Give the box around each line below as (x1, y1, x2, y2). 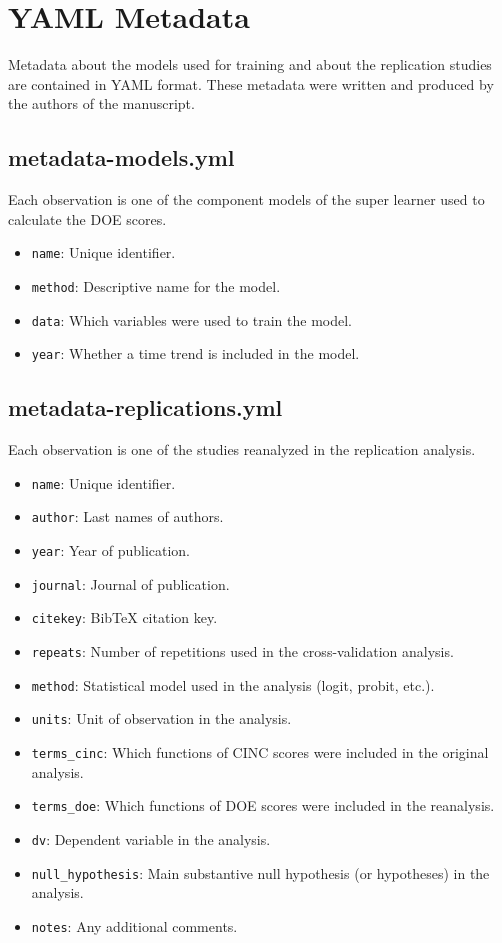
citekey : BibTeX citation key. (31, 607, 218, 628)
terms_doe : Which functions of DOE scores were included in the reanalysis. (31, 795, 495, 816)
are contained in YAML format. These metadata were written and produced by (8, 73, 494, 94)
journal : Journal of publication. (31, 573, 230, 594)
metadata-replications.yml (8, 392, 283, 423)
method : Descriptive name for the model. (31, 275, 281, 296)
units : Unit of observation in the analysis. (31, 708, 292, 729)
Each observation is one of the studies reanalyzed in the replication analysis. (8, 439, 476, 460)
